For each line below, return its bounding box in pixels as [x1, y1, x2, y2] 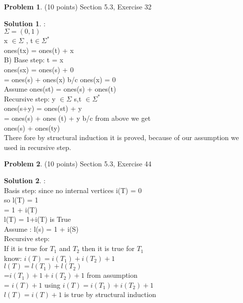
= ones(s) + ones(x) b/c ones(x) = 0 [4, 74, 116, 84]
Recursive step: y [4, 93, 56, 103]
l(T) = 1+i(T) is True [4, 214, 71, 224]
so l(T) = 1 [4, 195, 39, 205]
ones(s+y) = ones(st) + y [4, 103, 82, 113]
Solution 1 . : [4, 18, 46, 28]
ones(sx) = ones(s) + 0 [4, 64, 74, 74]
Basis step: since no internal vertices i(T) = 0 [4, 185, 142, 195]
